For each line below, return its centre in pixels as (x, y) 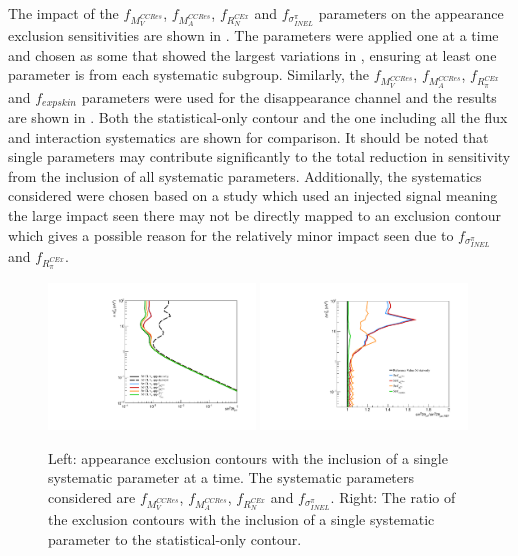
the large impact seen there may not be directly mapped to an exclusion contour (255, 214)
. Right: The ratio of (393, 496)
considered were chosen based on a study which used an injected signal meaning (253, 195)
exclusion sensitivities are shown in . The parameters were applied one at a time (253, 35)
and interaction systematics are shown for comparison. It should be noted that (248, 136)
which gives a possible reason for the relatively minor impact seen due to (231, 234)
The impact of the (63, 13)
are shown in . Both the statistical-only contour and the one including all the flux (258, 116)
